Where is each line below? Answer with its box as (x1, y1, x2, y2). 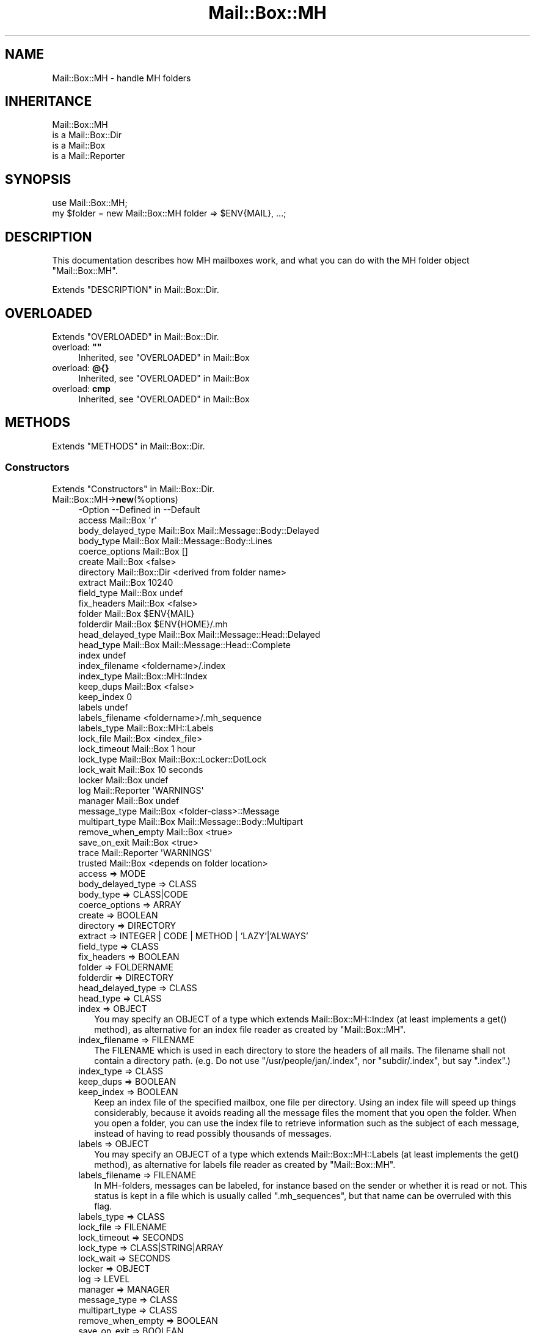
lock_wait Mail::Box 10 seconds (78, 764, 203, 775)
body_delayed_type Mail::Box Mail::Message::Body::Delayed (78, 525, 319, 536)
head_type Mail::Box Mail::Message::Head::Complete (78, 639, 291, 650)
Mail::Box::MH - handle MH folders (52, 72, 191, 83)
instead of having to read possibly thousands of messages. (94, 1128, 332, 1139)
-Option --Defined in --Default (78, 504, 200, 515)
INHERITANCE (5, 94, 92, 109)
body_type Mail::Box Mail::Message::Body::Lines (78, 535, 272, 546)
